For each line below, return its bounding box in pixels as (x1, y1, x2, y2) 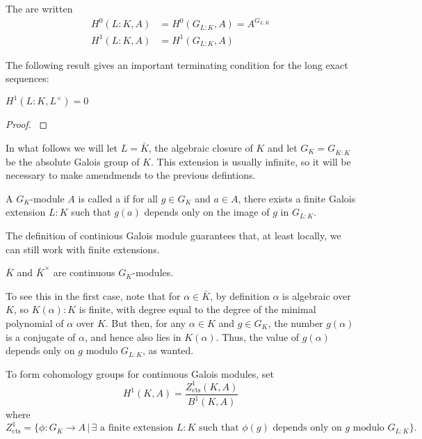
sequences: (6, 71, 49, 86)
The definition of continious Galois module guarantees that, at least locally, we (6, 228, 341, 243)
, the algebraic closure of (148, 140, 253, 154)
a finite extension (100, 423, 174, 433)
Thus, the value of (222, 329, 300, 344)
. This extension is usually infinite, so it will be (150, 154, 351, 168)
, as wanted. (143, 343, 194, 358)
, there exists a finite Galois (238, 191, 356, 205)
